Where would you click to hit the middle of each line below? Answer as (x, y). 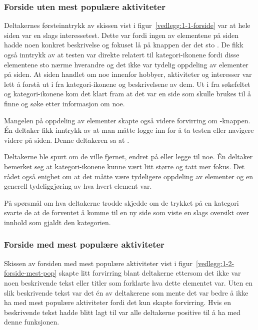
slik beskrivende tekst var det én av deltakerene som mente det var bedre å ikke (126, 292)
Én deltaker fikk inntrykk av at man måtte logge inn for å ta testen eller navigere (129, 130)
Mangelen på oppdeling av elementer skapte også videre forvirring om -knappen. (127, 120)
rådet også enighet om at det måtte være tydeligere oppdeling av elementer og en (128, 176)
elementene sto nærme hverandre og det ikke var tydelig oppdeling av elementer (126, 64)
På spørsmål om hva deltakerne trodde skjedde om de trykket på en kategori (121, 202)
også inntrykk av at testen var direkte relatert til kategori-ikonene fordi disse (122, 54)
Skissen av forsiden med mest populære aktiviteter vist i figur (98, 263)
